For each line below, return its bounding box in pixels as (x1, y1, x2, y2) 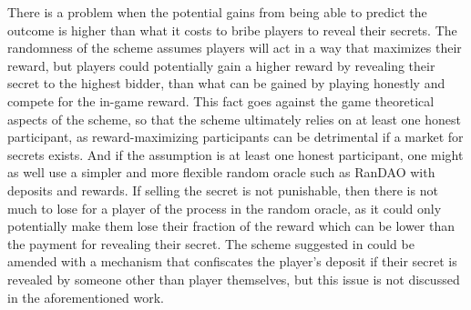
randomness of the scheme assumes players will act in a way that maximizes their (7, 38, 462, 57)
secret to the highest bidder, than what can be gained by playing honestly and (7, 74, 445, 93)
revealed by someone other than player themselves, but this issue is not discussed (7, 269, 460, 288)
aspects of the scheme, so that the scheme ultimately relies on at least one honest (7, 109, 461, 128)
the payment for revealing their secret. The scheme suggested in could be (7, 234, 415, 253)
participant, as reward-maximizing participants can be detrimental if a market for (7, 127, 464, 146)
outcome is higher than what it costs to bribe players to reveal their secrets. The (7, 20, 457, 39)
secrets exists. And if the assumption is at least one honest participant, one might (7, 145, 464, 164)
